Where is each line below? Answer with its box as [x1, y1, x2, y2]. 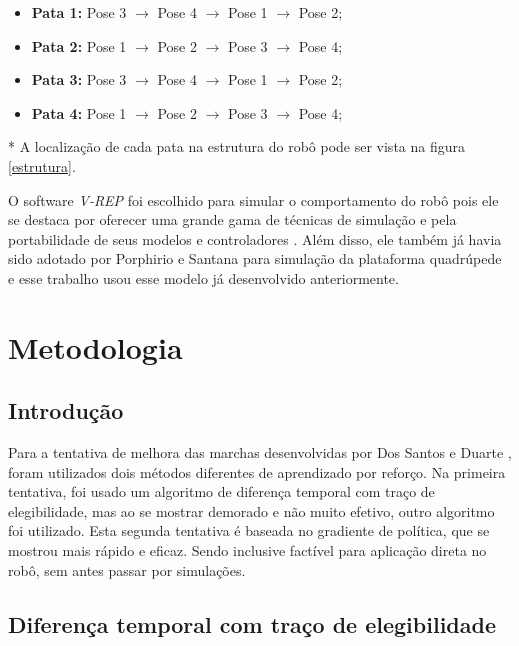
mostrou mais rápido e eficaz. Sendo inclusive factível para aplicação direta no [8, 540, 487, 561]
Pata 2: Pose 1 [31, 35, 127, 56]
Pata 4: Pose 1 [31, 102, 127, 123]
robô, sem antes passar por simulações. [8, 559, 246, 580]
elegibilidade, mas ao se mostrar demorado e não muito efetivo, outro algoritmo [8, 500, 495, 521]
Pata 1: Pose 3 [31, 2, 127, 22]
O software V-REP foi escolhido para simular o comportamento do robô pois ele [8, 189, 499, 210]
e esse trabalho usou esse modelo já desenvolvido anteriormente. [8, 267, 399, 288]
